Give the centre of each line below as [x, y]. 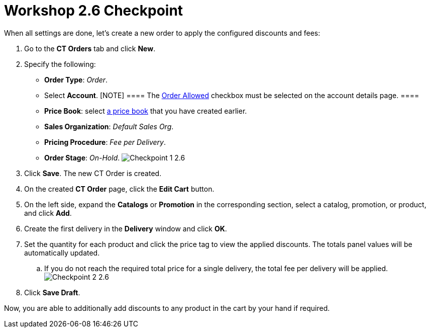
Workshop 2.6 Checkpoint [94, 11]
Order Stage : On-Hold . [82, 157]
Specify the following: [60, 64]
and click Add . [48, 213]
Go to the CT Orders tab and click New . [90, 48]
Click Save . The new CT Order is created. [93, 173]
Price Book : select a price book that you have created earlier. [146, 111]
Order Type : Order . [76, 79]
